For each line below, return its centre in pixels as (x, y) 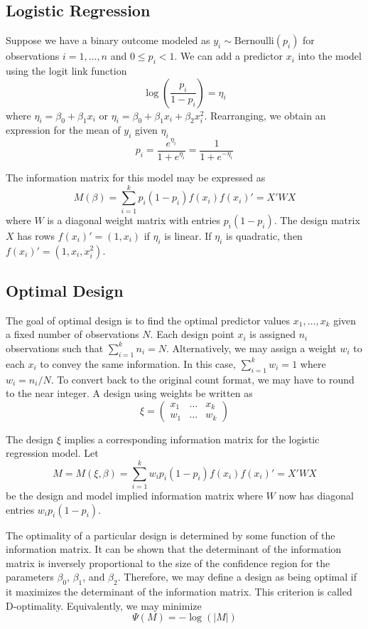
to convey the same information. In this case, (138, 363)
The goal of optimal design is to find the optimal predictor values (148, 320)
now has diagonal (316, 495)
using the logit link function (66, 70)
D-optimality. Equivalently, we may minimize (104, 605)
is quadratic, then (264, 235)
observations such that (55, 348)
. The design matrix (317, 220)
